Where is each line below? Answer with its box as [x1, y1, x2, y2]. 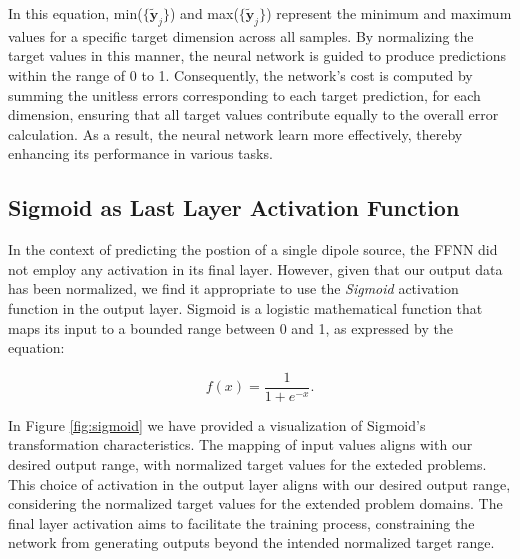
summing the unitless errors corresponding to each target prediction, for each [8, 84, 481, 105]
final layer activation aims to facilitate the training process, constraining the [8, 512, 475, 533]
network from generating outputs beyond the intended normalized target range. [8, 532, 495, 553]
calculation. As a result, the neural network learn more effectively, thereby [8, 123, 463, 144]
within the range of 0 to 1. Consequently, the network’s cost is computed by [8, 64, 473, 85]
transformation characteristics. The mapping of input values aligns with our [8, 434, 473, 455]
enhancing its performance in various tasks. [8, 143, 273, 164]
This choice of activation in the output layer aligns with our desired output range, [8, 473, 511, 494]
